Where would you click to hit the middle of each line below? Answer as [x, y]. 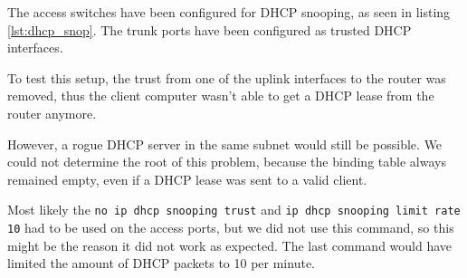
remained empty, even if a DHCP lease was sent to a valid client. [187, 179]
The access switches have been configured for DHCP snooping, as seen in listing [229, 12]
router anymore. [52, 113]
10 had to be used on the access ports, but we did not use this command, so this [231, 227]
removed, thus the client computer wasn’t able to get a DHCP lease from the [221, 96]
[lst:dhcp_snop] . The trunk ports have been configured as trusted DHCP [210, 29]
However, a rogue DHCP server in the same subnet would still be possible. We [225, 144]
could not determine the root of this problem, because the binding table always [227, 162]
